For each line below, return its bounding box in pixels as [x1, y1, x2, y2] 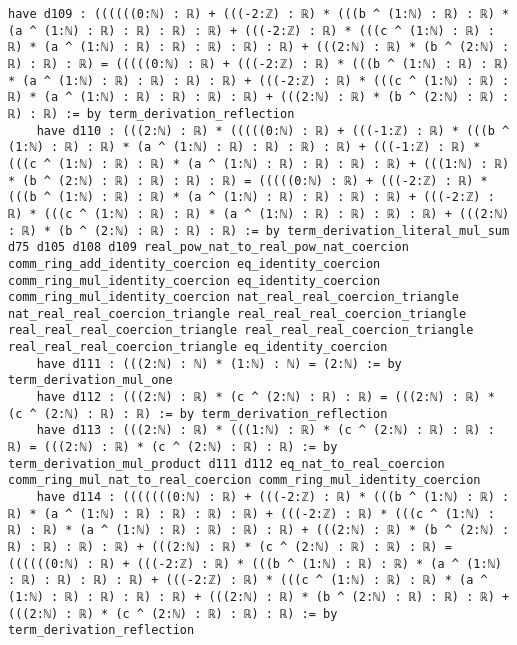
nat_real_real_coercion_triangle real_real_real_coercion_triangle [8, 306, 467, 321]
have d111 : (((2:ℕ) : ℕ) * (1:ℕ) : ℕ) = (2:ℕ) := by [36, 356, 402, 371]
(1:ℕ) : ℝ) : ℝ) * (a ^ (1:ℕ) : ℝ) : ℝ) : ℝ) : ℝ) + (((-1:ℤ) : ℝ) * [8, 140, 481, 155]
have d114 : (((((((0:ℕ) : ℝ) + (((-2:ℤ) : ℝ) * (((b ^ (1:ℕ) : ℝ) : [36, 490, 510, 505]
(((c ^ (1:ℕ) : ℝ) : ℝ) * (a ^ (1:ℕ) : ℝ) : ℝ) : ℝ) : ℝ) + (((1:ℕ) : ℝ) [8, 156, 510, 171]
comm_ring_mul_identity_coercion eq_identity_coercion [8, 273, 381, 288]
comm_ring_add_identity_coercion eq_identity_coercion [8, 256, 381, 271]
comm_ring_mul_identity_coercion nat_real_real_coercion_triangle [8, 290, 460, 305]
